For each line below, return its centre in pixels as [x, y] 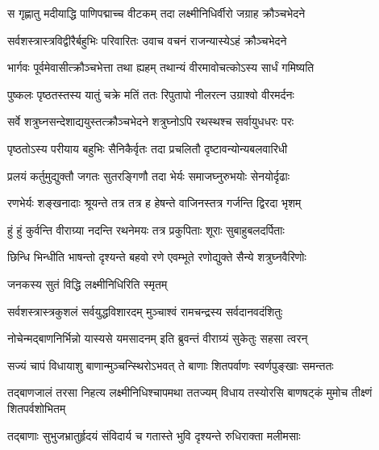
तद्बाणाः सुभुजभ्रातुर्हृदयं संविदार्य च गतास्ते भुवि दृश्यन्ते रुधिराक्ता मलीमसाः [154, 435]
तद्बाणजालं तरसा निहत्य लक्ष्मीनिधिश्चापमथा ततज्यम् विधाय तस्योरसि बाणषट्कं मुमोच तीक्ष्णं [190, 392]
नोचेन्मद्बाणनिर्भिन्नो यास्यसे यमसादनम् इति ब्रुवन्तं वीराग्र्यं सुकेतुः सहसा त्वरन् [158, 338]
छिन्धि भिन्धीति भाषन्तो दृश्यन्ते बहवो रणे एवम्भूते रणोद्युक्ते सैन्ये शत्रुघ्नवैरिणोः [157, 257]
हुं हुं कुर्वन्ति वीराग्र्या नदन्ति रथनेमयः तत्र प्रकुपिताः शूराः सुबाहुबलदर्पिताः [146, 229]
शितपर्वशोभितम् [37, 408]
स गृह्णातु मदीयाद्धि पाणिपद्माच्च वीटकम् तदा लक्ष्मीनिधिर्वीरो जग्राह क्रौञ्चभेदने [156, 13]
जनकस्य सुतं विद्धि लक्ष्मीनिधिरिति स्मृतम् [87, 283]
